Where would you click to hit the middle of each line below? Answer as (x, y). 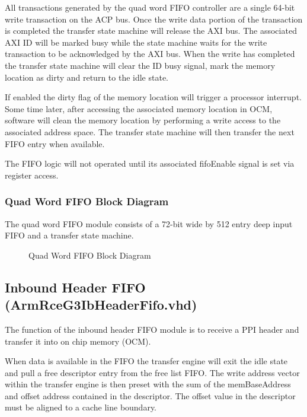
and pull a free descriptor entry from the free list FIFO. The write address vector (152, 372)
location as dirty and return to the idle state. (87, 77)
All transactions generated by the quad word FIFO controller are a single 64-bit (150, 7)
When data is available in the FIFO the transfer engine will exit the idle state (146, 361)
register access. (32, 175)
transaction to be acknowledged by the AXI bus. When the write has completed (150, 54)
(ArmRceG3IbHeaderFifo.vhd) (101, 305)
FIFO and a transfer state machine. (69, 235)
